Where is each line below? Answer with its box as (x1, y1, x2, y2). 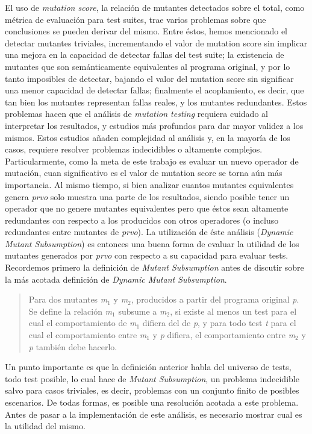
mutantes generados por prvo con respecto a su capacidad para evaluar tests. (5, 249, 289, 262)
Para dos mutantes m (28, 293, 108, 306)
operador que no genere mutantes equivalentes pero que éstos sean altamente (5, 202, 289, 215)
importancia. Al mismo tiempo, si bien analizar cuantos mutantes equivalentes (5, 178, 294, 190)
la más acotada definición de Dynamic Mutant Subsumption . (5, 272, 227, 285)
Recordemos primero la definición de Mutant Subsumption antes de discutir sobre (5, 261, 304, 274)
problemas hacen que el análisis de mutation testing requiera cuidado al (5, 107, 268, 120)
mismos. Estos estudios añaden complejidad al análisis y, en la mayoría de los (5, 131, 290, 143)
